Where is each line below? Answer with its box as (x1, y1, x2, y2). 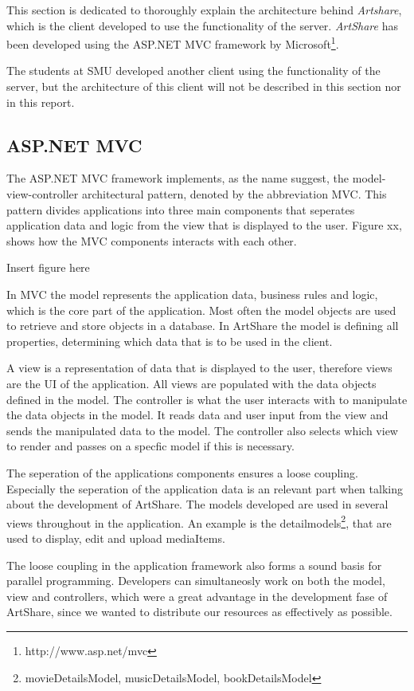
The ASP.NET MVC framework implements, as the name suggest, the (6, 170, 350, 186)
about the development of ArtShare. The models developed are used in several (6, 496, 389, 512)
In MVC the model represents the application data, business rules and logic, (6, 285, 378, 302)
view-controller (6, 186, 79, 202)
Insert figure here (6, 259, 90, 276)
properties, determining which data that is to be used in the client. (6, 332, 333, 349)
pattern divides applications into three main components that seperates (6, 201, 355, 218)
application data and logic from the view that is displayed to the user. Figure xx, (6, 217, 402, 234)
